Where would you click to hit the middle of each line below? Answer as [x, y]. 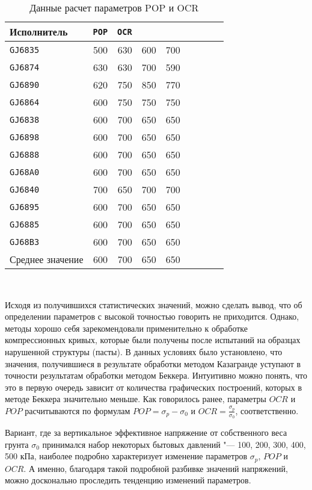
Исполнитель [39, 32]
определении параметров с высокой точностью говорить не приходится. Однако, [152, 316]
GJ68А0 [25, 172]
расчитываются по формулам [78, 410]
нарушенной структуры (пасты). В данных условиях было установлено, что [144, 351]
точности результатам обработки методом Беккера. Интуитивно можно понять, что [156, 375]
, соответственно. [267, 410]
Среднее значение [47, 259]
